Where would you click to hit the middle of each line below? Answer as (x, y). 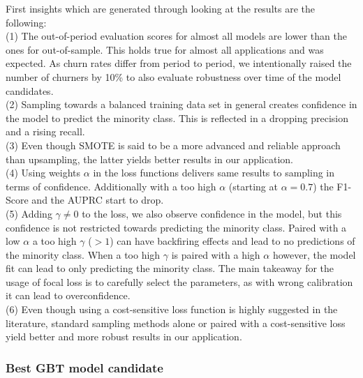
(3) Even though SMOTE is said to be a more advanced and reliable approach (173, 145)
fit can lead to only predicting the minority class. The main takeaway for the (170, 268)
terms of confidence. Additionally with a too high (111, 186)
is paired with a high (216, 254)
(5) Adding (29, 213)
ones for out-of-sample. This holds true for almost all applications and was (165, 49)
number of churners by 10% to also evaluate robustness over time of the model (173, 76)
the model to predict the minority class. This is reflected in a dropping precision (177, 118)
